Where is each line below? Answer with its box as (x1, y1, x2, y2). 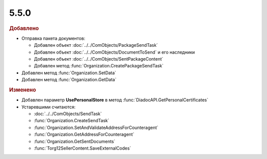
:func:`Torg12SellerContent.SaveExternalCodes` (34, 145, 131, 151)
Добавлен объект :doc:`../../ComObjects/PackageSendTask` (34, 42, 158, 48)
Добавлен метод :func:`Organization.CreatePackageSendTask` (34, 63, 164, 69)
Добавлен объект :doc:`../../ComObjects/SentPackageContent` (34, 56, 164, 62)
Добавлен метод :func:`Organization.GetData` (21, 77, 117, 83)
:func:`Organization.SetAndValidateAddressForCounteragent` (34, 125, 159, 130)
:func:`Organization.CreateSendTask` (34, 118, 110, 124)
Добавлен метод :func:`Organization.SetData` (21, 69, 116, 76)
